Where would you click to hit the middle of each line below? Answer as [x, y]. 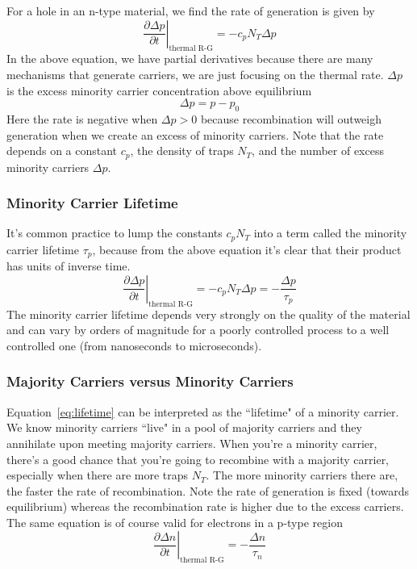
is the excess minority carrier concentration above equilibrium [159, 90]
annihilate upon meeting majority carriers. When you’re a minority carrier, [192, 443]
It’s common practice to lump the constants [115, 233]
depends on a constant [62, 151]
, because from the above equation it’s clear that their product [247, 249]
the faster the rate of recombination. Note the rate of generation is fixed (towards [208, 490]
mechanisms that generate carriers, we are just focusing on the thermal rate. [195, 74]
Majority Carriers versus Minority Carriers [150, 381]
